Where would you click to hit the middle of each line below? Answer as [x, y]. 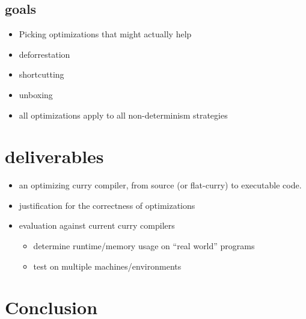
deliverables [54, 156]
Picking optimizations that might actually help [105, 34]
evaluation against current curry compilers [97, 225]
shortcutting [41, 74]
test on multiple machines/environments [107, 266]
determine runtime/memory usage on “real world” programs [144, 246]
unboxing [36, 94]
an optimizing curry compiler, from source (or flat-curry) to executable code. [160, 185]
